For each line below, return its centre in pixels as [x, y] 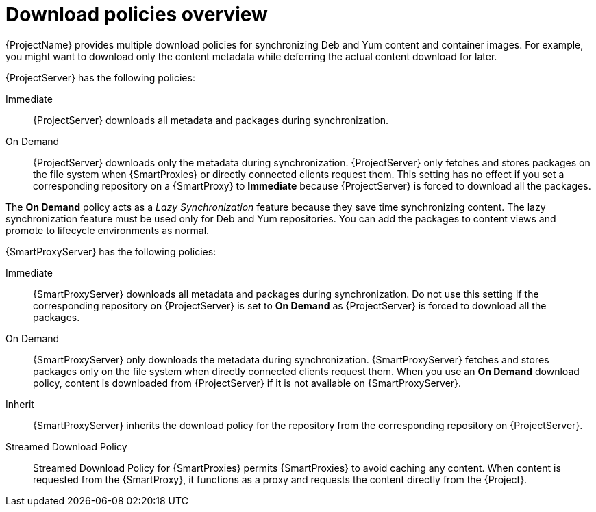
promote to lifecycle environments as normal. [108, 230]
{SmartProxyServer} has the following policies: [111, 251]
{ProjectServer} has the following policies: [100, 77]
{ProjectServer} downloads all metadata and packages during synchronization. [211, 120]
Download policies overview [137, 14]
